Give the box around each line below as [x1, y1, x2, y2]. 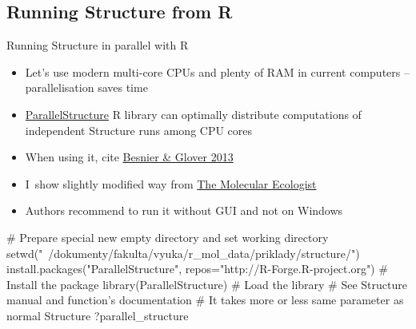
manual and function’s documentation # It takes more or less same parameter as [6, 291, 404, 308]
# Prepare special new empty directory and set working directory [6, 228, 329, 245]
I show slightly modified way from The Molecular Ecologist [25, 175, 317, 192]
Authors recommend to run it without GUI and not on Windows [25, 202, 343, 219]
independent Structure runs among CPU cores [25, 121, 253, 138]
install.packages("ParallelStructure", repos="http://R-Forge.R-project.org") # [6, 260, 388, 277]
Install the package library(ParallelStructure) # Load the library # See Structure [6, 275, 407, 292]
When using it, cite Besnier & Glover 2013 [25, 149, 234, 165]
